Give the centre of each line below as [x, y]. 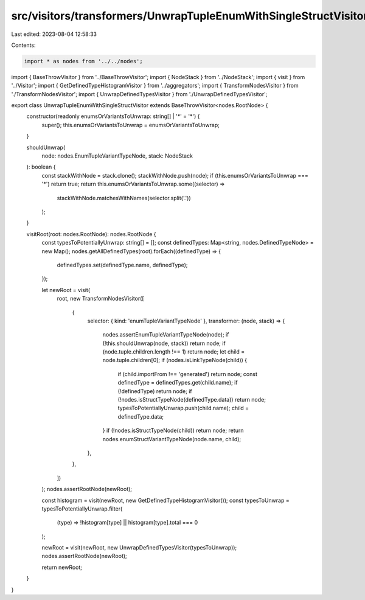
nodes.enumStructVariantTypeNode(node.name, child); [172, 439]
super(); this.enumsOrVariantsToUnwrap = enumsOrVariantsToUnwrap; [131, 125]
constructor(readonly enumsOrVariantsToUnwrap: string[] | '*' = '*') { [113, 116]
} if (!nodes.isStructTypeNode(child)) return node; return [173, 431]
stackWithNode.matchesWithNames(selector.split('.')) [124, 198]
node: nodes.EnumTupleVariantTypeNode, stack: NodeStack [117, 156]
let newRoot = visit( [66, 290]
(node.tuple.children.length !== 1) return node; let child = [174, 352]
